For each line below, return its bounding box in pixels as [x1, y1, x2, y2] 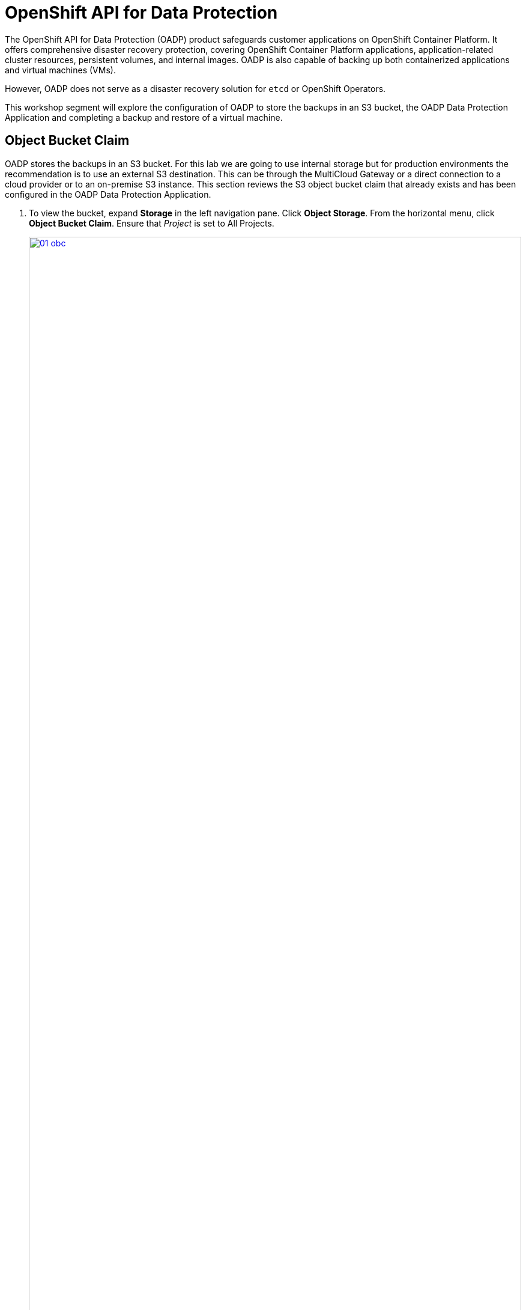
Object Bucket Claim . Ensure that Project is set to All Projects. [29, 218, 274, 228]
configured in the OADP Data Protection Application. [5, 189, 211, 200]
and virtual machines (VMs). [5, 64, 116, 75]
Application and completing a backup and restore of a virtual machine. [5, 112, 283, 123]
